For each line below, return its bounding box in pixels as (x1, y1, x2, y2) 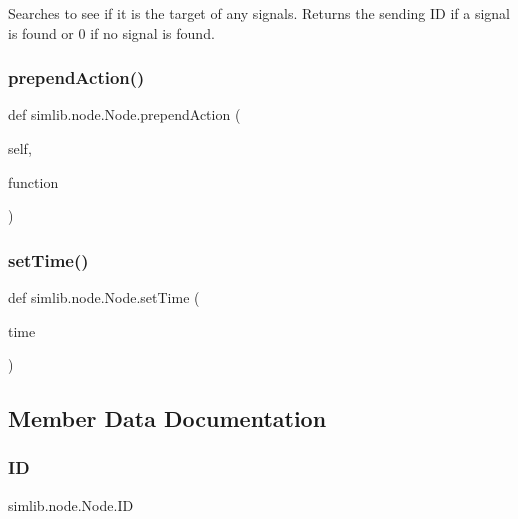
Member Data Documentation (8, 403, 327, 434)
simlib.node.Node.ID (8, 494, 134, 515)
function (8, 171, 59, 192)
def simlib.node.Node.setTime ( (8, 287, 200, 307)
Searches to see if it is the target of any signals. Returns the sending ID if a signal (8, 3, 510, 23)
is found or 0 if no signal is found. (8, 22, 215, 43)
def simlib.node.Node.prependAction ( (8, 104, 241, 125)
